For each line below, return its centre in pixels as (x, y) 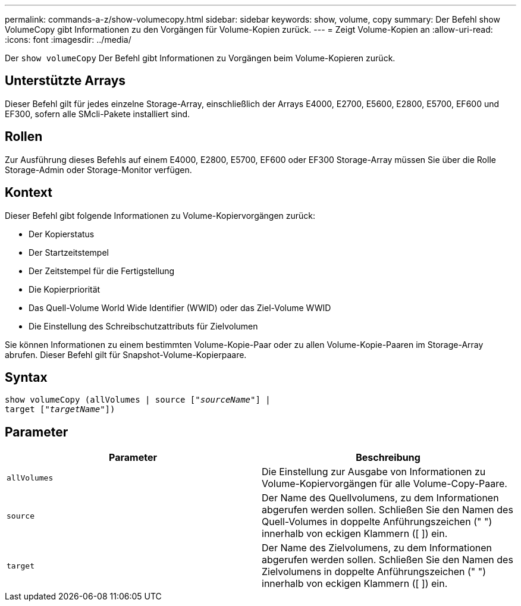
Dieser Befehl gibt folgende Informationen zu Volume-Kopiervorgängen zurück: (160, 215)
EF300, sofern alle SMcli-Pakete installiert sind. (98, 114)
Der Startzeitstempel (69, 252)
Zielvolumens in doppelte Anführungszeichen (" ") (374, 572)
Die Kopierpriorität (65, 289)
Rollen (24, 137)
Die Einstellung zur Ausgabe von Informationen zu (374, 472)
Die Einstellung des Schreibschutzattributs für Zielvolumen (143, 326)
